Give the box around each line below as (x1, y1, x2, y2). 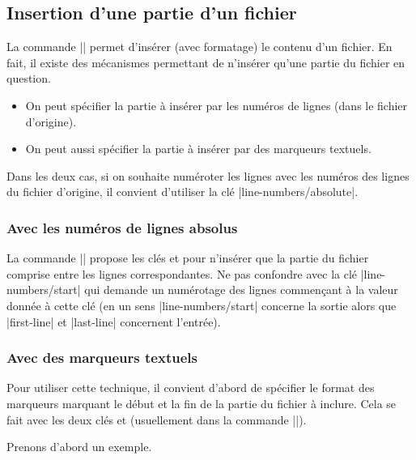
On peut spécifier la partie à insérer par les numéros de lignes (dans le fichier (25, 96, 408, 113)
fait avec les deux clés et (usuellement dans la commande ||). (6, 411, 307, 428)
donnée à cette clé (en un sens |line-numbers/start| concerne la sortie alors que (6, 296, 397, 313)
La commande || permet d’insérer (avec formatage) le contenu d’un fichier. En (6, 38, 393, 55)
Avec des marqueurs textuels (6, 347, 197, 368)
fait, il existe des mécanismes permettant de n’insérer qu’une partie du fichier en (6, 53, 405, 70)
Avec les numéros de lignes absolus (6, 217, 238, 237)
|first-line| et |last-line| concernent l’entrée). (6, 313, 221, 330)
